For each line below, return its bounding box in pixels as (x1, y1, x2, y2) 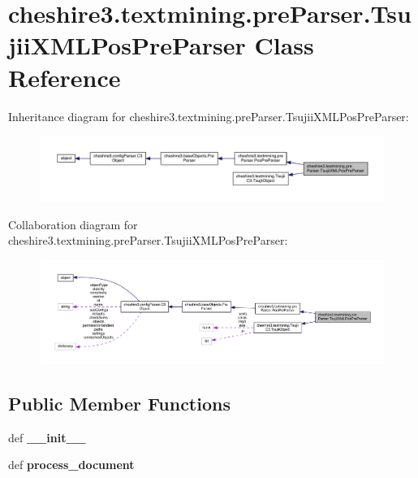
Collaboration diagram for (8, 215, 138, 232)
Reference (8, 60, 121, 93)
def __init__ (8, 428, 86, 445)
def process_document (8, 456, 135, 473)
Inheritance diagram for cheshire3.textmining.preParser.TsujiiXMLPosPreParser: (8, 107, 409, 124)
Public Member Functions (8, 391, 231, 416)
